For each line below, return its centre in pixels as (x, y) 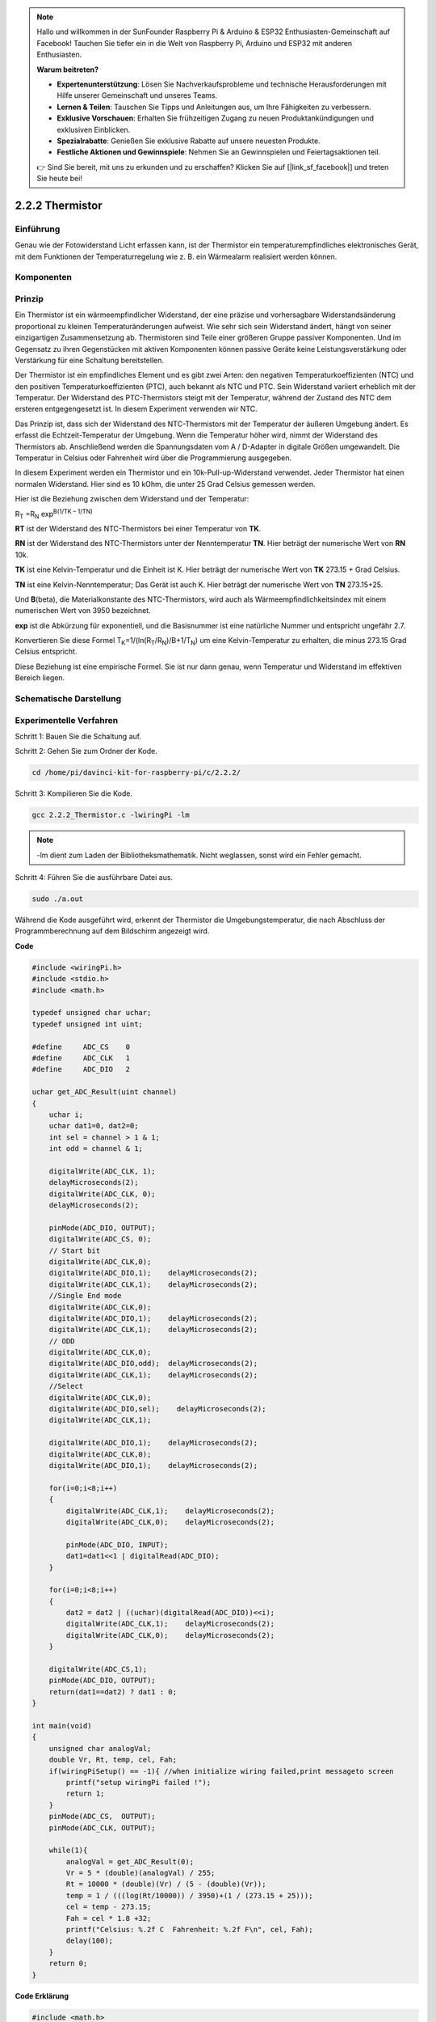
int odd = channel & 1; (96, 1149)
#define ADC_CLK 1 (81, 1058)
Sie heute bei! (59, 179)
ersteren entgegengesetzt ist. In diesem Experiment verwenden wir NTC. (136, 409)
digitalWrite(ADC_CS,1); (98, 1669)
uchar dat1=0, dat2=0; (94, 1126)
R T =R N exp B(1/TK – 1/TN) (54, 514)
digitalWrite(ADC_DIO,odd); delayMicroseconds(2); (153, 1364)
